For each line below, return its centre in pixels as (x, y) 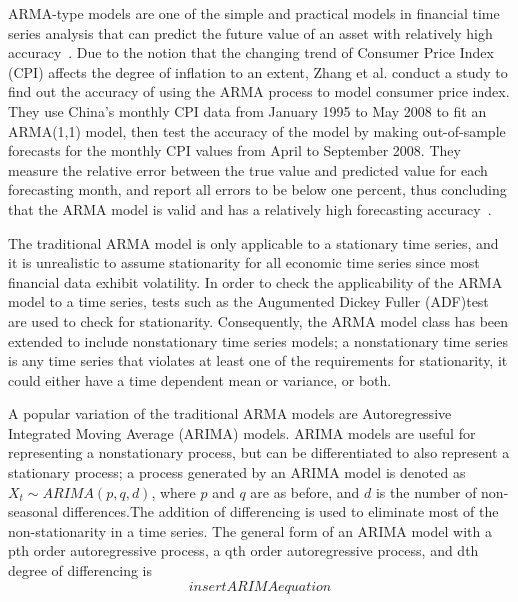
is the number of (426, 491)
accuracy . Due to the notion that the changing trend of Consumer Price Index (251, 52)
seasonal (33, 511)
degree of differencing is (80, 570)
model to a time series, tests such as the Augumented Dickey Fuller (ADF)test (248, 301)
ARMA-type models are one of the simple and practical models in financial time (254, 13)
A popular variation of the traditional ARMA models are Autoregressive (230, 413)
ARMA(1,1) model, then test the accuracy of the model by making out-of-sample (257, 130)
